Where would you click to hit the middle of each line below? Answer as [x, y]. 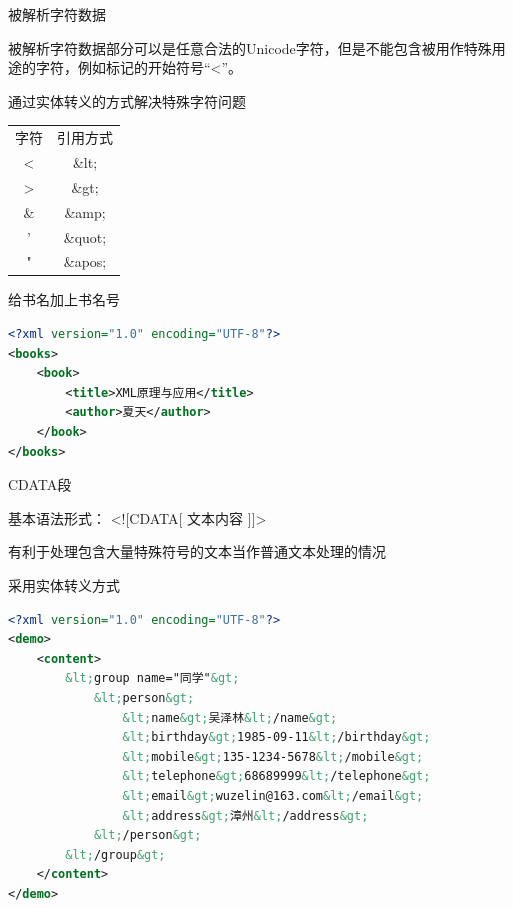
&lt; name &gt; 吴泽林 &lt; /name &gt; [230, 717]
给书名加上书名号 [64, 299]
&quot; [85, 236]
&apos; [85, 261]
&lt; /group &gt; [115, 854]
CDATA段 [40, 484]
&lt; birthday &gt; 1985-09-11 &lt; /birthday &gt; [276, 737]
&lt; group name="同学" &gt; [152, 678]
